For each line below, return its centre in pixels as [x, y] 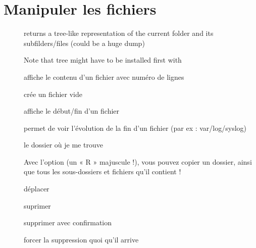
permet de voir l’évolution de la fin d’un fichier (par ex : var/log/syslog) [135, 128]
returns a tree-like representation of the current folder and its [119, 33]
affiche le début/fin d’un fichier [72, 111]
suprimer [37, 205]
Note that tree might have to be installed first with [103, 60]
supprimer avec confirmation [68, 222]
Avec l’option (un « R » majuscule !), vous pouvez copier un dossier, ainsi [138, 161]
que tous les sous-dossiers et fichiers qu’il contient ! [103, 171]
